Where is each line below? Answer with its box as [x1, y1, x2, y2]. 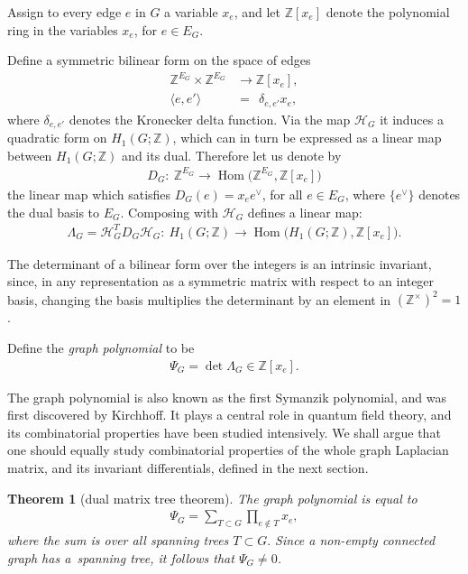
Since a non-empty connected [275, 530, 436, 549]
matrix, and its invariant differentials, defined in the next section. [7, 458, 369, 477]
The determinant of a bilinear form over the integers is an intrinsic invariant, [7, 254, 432, 273]
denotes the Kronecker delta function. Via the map [69, 109, 351, 128]
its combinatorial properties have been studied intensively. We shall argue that [7, 422, 441, 441]
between [7, 145, 52, 164]
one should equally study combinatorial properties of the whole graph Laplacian [7, 440, 449, 459]
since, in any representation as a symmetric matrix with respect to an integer [7, 272, 435, 291]
